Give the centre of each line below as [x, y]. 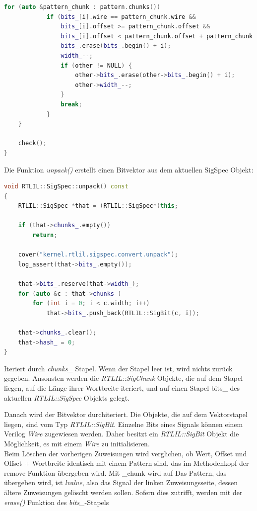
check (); [32, 143]
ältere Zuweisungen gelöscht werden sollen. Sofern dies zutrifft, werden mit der [123, 492]
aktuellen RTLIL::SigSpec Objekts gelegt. [67, 397]
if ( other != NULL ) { [96, 65]
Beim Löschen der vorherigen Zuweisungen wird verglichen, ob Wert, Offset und [126, 453]
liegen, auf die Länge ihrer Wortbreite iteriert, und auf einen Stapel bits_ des [122, 387]
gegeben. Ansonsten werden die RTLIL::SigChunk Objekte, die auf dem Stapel [124, 378]
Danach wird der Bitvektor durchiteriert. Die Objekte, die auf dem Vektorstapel [126, 414]
